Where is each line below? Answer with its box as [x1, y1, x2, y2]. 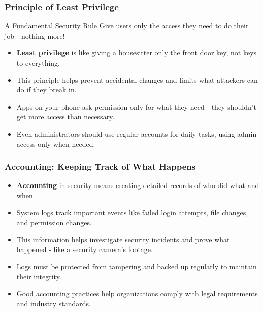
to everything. [16, 57, 60, 68]
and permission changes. [16, 217, 92, 228]
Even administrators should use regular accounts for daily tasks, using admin [16, 128, 257, 139]
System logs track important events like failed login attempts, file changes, [16, 207, 248, 217]
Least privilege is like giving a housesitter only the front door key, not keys [16, 47, 257, 58]
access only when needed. [16, 138, 95, 149]
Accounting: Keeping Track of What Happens [5, 160, 196, 173]
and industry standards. [16, 298, 91, 308]
